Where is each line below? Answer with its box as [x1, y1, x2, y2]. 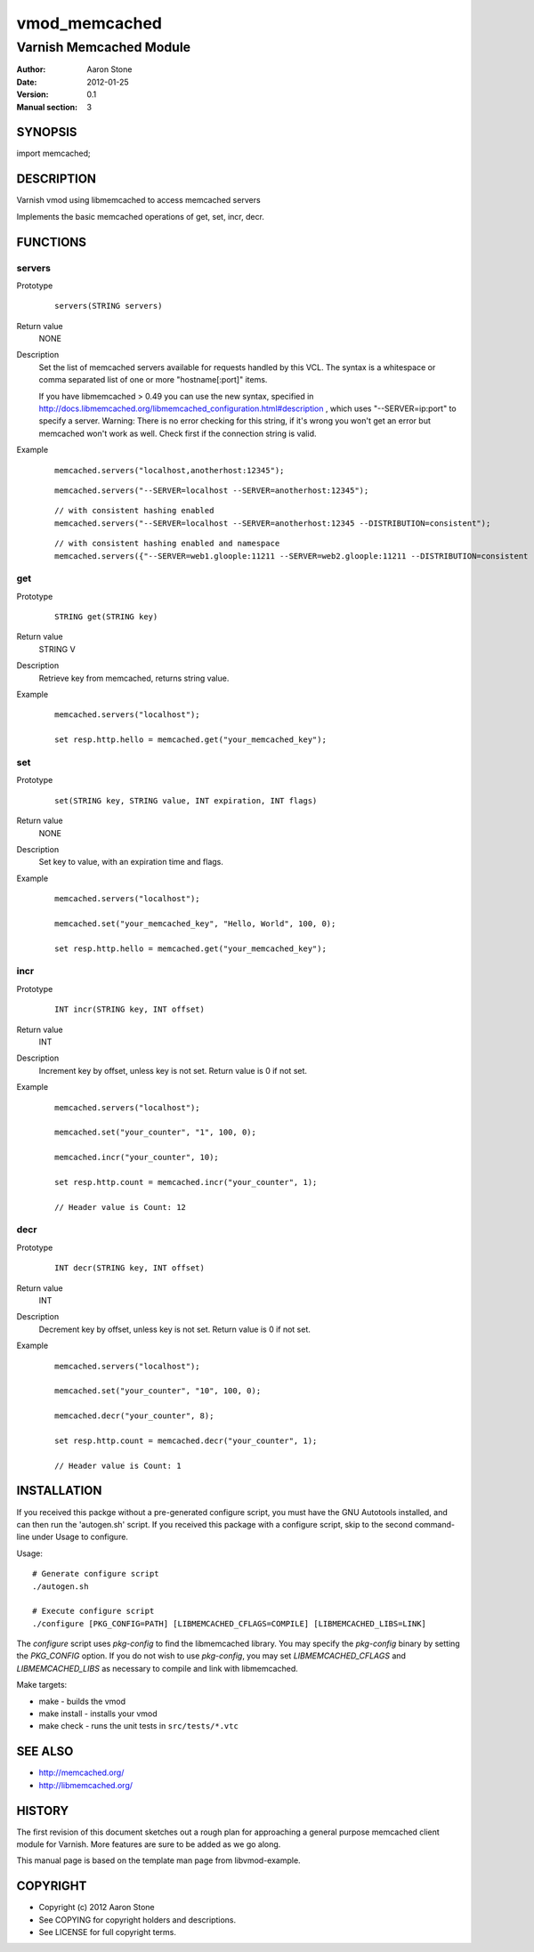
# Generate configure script [32, 1569, 159, 1579]
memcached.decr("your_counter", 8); [54, 1411, 214, 1421]
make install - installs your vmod [38, 1708, 158, 1719]
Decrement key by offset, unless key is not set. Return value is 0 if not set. [38, 1324, 311, 1335]
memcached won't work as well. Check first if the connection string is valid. [38, 428, 317, 439]
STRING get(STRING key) [54, 612, 158, 622]
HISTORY [16, 1803, 69, 1819]
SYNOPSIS [16, 125, 77, 140]
